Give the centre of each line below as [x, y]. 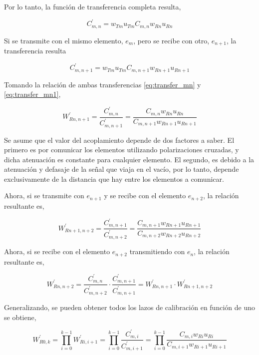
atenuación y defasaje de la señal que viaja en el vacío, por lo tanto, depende [122, 169]
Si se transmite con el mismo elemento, [64, 40]
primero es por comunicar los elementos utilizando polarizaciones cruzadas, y [122, 150]
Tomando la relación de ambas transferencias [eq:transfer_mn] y [103, 84]
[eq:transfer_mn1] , [32, 94]
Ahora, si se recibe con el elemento [57, 251]
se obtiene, [20, 317]
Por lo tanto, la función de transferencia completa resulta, [93, 6]
